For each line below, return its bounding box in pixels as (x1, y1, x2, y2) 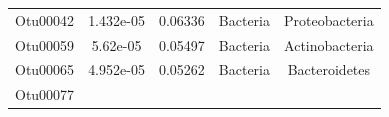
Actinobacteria (284, 34, 374, 55)
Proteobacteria (283, 9, 374, 30)
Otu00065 (15, 59, 75, 80)
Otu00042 (15, 9, 75, 30)
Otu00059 (15, 34, 75, 55)
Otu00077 (15, 84, 75, 105)
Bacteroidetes (287, 59, 371, 80)
